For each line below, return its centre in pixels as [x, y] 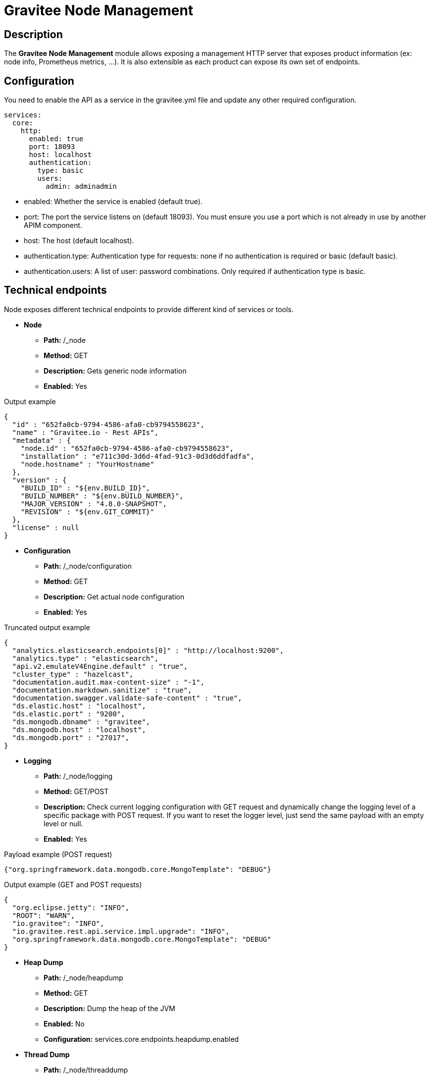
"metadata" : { [41, 440]
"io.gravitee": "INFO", [58, 923]
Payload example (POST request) [58, 854]
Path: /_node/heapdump [83, 977]
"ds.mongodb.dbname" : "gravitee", [81, 722]
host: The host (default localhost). [79, 241]
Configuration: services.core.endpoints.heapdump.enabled [141, 1039]
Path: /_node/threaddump [86, 1070]
